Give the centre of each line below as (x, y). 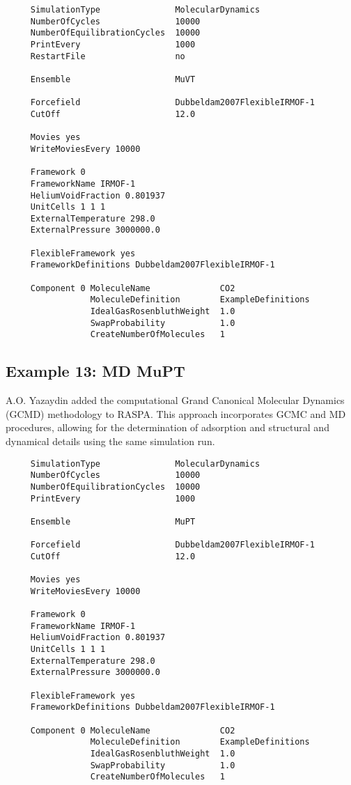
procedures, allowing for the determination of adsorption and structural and (167, 427)
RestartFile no (108, 56)
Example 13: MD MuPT (95, 371)
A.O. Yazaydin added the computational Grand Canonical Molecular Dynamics (175, 400)
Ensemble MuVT (113, 79)
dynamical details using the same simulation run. (110, 441)
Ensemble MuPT (113, 521)
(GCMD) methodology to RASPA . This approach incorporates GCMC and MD (176, 413)
